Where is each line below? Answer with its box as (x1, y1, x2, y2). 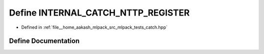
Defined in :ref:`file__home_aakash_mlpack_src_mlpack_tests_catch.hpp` (21, 24, 168, 30)
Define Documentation (9, 37, 80, 45)
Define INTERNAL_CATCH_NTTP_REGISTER (9, 7, 190, 18)
